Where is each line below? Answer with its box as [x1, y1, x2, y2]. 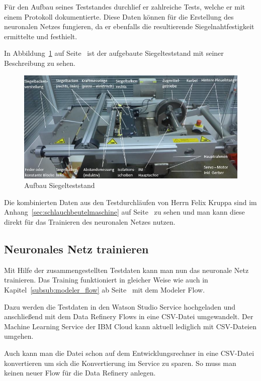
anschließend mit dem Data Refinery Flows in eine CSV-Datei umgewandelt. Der [4, 311, 253, 322]
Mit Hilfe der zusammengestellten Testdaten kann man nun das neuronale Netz [4, 264, 249, 275]
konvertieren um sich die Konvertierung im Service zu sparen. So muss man [4, 357, 236, 368]
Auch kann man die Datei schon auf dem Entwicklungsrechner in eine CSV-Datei [4, 347, 254, 358]
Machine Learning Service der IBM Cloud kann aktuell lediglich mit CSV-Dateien [4, 321, 256, 331]
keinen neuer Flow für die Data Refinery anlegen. [4, 367, 156, 378]
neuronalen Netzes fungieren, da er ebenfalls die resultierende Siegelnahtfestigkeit [4, 21, 254, 32]
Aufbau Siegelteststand [24, 180, 95, 190]
